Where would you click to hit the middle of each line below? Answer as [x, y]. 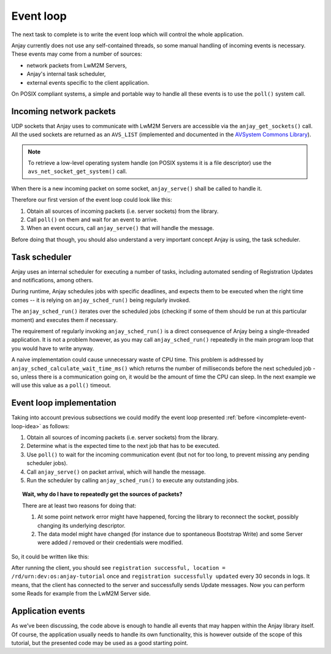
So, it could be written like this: [50, 556]
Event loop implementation [64, 403]
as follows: [56, 426]
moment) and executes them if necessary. [64, 320]
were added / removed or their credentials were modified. [110, 542]
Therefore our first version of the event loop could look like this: [92, 200]
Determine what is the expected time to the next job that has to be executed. [123, 446]
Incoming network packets [64, 111]
